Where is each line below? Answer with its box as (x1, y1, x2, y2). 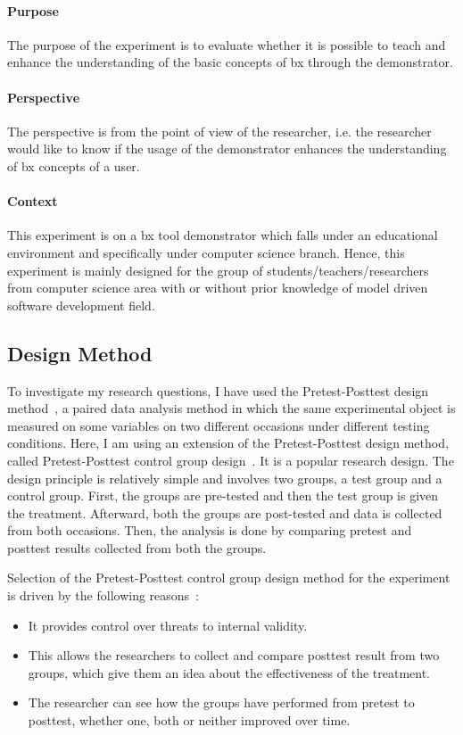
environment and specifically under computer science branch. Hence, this (7, 243, 405, 261)
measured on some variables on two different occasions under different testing (7, 416, 430, 434)
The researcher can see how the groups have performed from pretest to (28, 693, 415, 712)
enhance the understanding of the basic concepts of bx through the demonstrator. (7, 53, 453, 71)
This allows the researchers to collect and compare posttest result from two (28, 646, 440, 665)
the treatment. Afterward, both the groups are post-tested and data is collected (7, 503, 442, 522)
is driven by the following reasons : (7, 586, 199, 605)
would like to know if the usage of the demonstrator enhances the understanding (7, 139, 447, 158)
